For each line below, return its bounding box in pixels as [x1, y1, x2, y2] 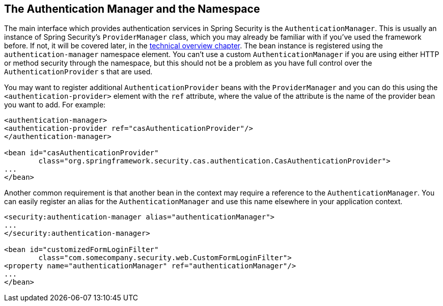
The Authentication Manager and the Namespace [4, 3, 260, 15]
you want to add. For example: [4, 100, 106, 109]
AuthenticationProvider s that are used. [4, 67, 153, 76]
